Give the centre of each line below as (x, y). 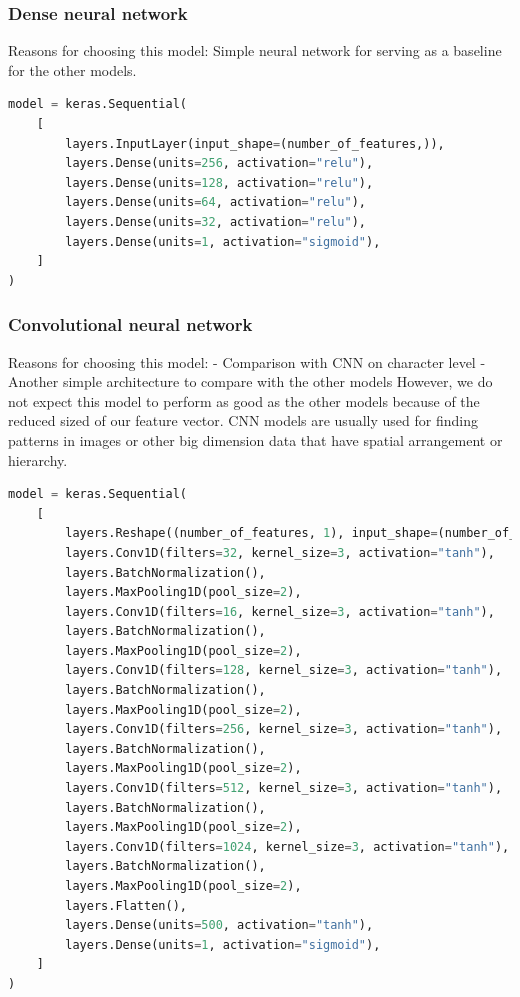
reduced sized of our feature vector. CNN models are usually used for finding (243, 420)
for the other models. (72, 69)
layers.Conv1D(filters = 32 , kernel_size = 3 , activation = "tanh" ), (280, 552)
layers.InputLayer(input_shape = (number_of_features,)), (255, 143)
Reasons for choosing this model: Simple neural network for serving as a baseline (255, 50)
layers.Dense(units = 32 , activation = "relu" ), (215, 221)
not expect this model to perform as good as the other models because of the (244, 400)
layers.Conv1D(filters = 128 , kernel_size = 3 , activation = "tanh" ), (284, 670)
